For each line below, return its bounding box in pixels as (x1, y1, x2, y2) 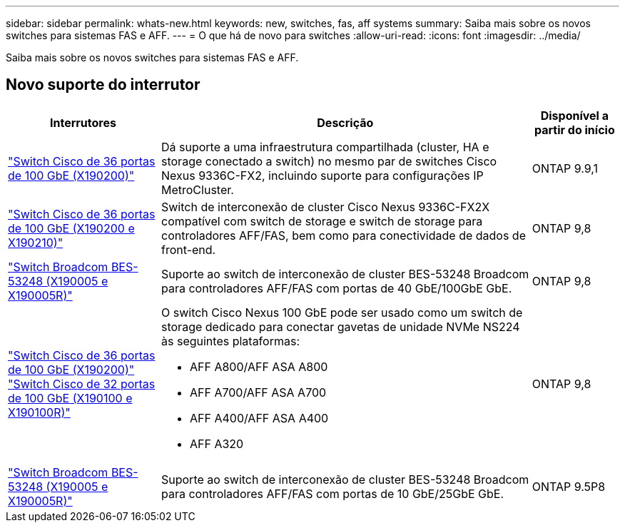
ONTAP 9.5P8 (532, 479, 606, 494)
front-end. (161, 242, 216, 257)
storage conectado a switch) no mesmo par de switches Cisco (161, 153, 497, 168)
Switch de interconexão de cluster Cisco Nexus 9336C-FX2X (161, 199, 490, 214)
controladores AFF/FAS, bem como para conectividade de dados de (161, 228, 526, 243)
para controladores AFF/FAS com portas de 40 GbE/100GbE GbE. (161, 280, 512, 295)
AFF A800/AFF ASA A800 (190, 359, 328, 374)
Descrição (317, 115, 374, 130)
